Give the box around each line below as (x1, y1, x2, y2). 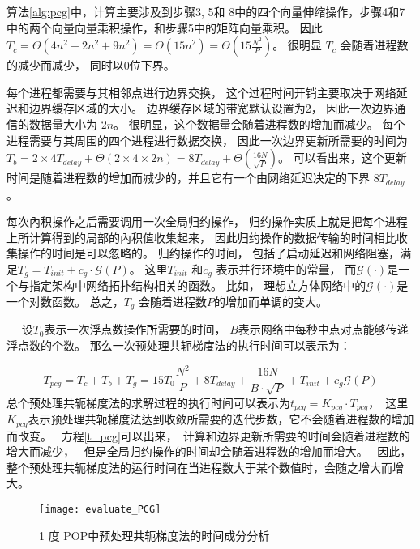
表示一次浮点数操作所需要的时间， (44, 321, 226, 338)
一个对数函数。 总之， (6, 293, 124, 310)
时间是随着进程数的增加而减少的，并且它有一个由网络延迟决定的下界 (6, 169, 370, 186)
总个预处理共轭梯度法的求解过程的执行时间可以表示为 (6, 394, 290, 411)
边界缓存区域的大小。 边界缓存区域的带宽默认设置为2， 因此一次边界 (28, 100, 395, 117)
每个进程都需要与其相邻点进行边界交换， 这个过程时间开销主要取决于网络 (6, 83, 396, 100)
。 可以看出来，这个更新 (277, 149, 407, 166)
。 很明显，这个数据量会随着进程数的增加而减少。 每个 (114, 115, 405, 132)
